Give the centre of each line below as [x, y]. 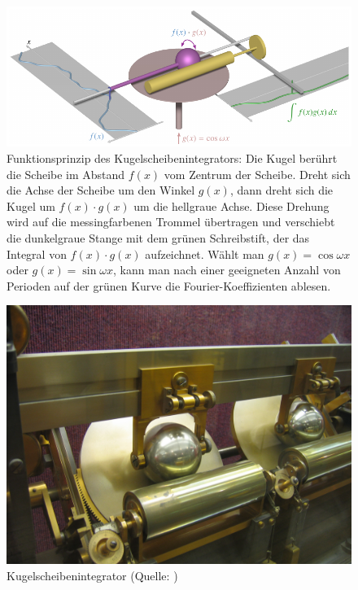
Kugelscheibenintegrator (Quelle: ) [92, 575]
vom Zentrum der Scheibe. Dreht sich [257, 174]
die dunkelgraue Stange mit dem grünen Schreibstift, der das [158, 237]
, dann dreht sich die [282, 190]
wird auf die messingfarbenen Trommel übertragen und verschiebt [171, 222]
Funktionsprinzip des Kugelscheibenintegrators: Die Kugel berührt [172, 158]
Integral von [37, 253]
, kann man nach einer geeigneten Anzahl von [227, 270]
